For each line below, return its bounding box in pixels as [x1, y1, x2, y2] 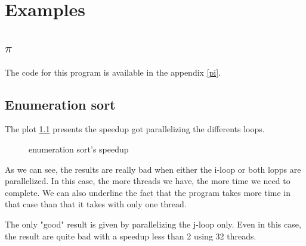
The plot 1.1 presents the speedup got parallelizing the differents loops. [5, 123, 265, 135]
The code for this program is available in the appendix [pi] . [5, 66, 221, 78]
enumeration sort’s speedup [29, 142, 129, 155]
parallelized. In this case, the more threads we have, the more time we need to [5, 175, 290, 187]
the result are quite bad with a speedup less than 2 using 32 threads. [5, 229, 256, 242]
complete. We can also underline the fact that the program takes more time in [5, 186, 290, 198]
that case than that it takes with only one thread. [5, 198, 187, 210]
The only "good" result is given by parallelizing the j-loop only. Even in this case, [5, 217, 301, 230]
